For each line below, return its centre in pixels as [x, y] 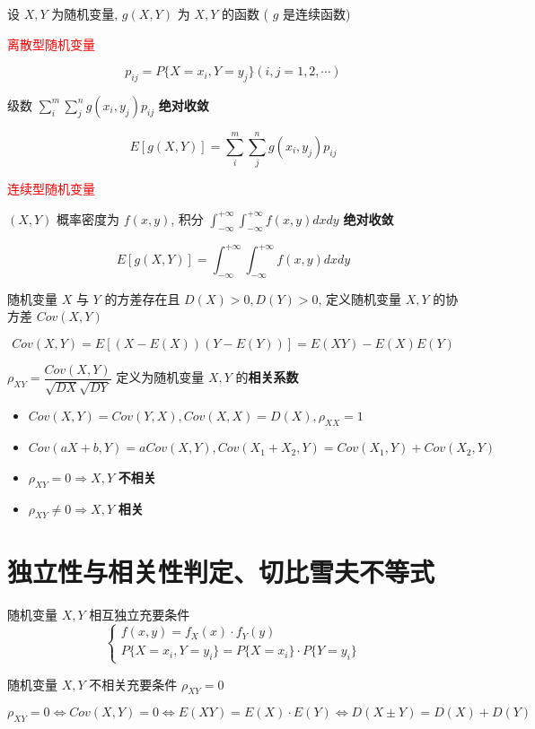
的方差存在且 [142, 298]
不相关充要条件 [133, 684]
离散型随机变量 [51, 43]
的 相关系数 [267, 377]
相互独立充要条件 [140, 614]
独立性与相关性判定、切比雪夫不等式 [221, 571]
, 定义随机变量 [360, 298]
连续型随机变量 [51, 189]
